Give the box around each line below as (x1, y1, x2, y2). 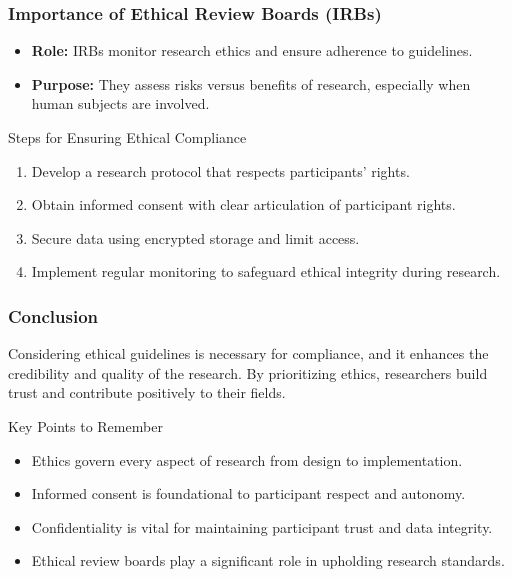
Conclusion (8, 303, 98, 328)
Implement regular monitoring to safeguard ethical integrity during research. (31, 261, 501, 282)
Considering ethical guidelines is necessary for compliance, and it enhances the (8, 343, 489, 364)
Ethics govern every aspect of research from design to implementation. (31, 449, 463, 470)
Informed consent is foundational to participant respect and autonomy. (31, 483, 466, 504)
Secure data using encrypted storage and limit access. (31, 227, 360, 248)
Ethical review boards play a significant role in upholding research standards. (31, 550, 505, 571)
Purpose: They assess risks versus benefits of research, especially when (31, 73, 471, 94)
